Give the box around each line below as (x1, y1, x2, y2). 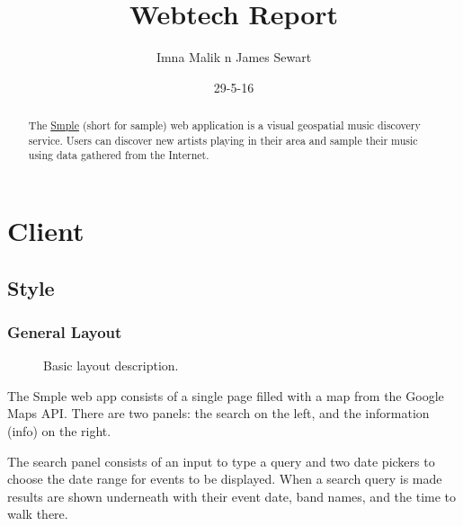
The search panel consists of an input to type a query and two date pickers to (7, 451, 435, 470)
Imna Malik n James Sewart (156, 48, 312, 67)
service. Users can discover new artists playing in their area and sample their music (28, 132, 418, 147)
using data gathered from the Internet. (28, 147, 209, 163)
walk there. (7, 504, 68, 523)
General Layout (7, 320, 122, 343)
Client (7, 212, 85, 249)
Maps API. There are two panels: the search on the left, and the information (7, 404, 430, 423)
